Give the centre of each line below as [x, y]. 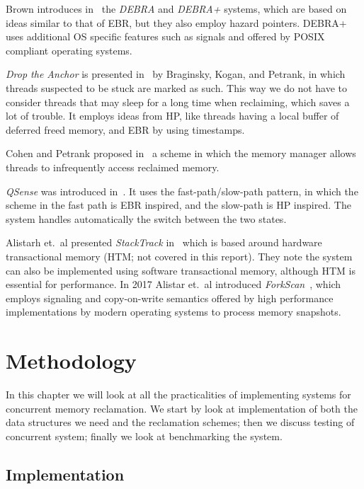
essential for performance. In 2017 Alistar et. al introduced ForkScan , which [174, 284]
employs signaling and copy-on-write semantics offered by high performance [170, 298]
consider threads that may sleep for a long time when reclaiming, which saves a [178, 102]
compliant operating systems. [69, 50]
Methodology [71, 361]
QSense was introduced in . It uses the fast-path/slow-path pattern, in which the [182, 191]
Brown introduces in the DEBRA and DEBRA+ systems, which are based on [176, 8]
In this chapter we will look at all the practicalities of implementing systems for [178, 394]
